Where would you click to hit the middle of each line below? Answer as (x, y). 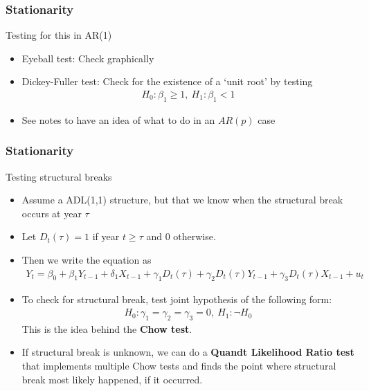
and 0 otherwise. (181, 236)
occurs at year (52, 213)
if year (106, 236)
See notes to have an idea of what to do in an (118, 119)
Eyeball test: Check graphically (88, 58)
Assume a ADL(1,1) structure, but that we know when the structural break (182, 200)
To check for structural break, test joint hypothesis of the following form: (177, 299)
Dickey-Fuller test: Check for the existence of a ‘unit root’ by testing (167, 81)
